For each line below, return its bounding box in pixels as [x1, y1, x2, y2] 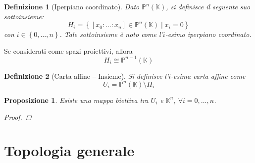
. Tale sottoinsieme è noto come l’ [59, 29, 163, 39]
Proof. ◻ [4, 111, 32, 122]
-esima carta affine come [171, 70, 246, 81]
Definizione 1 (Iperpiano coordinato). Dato [4, 1, 140, 11]
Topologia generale [4, 140, 135, 161]
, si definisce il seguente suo [166, 1, 251, 11]
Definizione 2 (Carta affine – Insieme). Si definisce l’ [4, 70, 169, 81]
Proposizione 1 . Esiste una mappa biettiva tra [4, 95, 149, 105]
